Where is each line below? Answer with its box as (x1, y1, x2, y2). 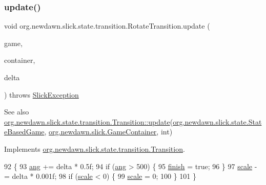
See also (4, 106, 29, 117)
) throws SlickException (4, 89, 79, 100)
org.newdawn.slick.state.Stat (173, 116, 262, 127)
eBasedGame (4, 126, 45, 137)
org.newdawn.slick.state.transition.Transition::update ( (4, 116, 173, 127)
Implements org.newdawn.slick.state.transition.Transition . (4, 143, 185, 154)
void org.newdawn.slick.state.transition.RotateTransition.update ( (4, 20, 210, 31)
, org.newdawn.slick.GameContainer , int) (44, 126, 173, 137)
